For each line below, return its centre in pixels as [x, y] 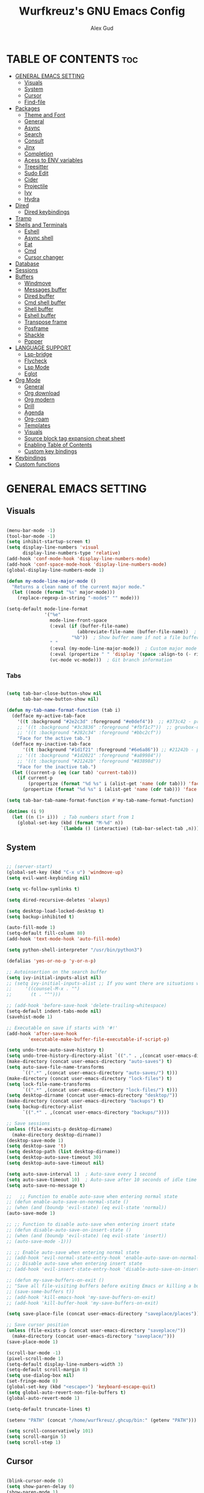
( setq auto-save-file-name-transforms [55, 1067]
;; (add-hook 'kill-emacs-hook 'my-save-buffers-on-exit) [81, 1297]
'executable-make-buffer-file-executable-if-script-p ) [99, 1039]
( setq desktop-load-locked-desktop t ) [55, 911]
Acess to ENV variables [53, 160]
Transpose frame [46, 321]
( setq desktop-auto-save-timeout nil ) [55, 1163]
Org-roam [37, 419]
